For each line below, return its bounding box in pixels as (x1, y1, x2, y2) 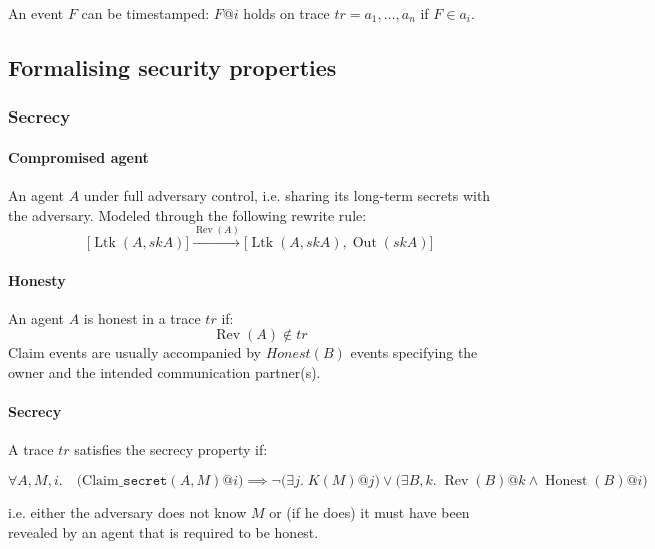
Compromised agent (8, 146, 149, 167)
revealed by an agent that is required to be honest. (8, 521, 319, 542)
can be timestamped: (81, 3, 210, 23)
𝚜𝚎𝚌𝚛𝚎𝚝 (123, 473, 168, 488)
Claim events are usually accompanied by (8, 342, 261, 363)
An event (8, 3, 64, 23)
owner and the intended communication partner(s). (8, 361, 321, 382)
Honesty (8, 269, 66, 290)
